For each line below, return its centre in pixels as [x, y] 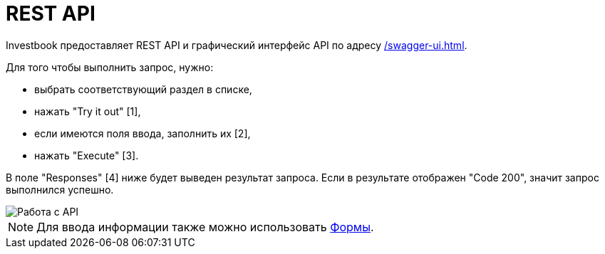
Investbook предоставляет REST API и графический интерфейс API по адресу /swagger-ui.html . [237, 45]
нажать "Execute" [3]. [87, 155]
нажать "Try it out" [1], [88, 111]
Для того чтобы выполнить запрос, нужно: [110, 67]
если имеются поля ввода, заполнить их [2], [143, 133]
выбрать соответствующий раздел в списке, [143, 89]
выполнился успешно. [60, 189]
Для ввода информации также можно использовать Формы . [205, 227]
